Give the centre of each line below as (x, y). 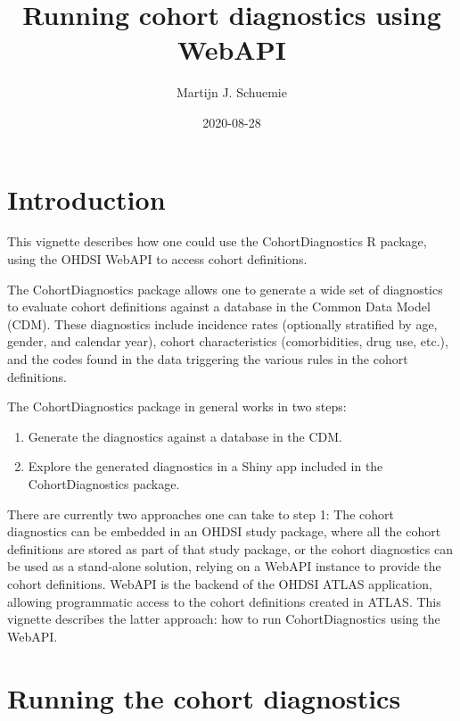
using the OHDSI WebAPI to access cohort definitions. (157, 259)
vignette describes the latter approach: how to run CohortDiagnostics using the (224, 619)
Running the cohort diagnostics (204, 697)
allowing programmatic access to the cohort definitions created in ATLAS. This (224, 601)
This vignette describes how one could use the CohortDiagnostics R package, (217, 241)
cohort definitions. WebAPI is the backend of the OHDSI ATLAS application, (220, 583)
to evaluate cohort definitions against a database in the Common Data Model (219, 307)
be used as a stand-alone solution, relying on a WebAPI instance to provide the (224, 566)
